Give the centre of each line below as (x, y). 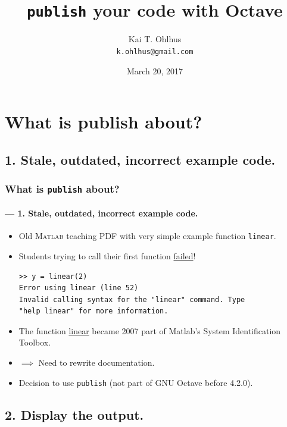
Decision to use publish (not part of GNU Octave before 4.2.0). (136, 382)
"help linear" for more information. (93, 311)
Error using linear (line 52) (79, 288)
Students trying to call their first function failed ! (107, 255)
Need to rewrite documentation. (96, 362)
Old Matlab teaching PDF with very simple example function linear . (147, 236)
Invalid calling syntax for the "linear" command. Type (132, 299)
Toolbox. (35, 342)
